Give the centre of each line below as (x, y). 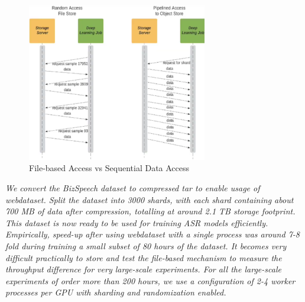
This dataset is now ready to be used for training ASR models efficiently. (137, 222)
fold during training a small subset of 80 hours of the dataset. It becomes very (146, 246)
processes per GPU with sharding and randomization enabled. (116, 292)
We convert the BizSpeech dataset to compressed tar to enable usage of (133, 188)
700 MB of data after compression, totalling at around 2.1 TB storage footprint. (150, 211)
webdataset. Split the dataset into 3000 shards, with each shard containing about (150, 199)
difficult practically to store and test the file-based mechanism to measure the (144, 257)
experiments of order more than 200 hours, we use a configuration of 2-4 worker (150, 280)
